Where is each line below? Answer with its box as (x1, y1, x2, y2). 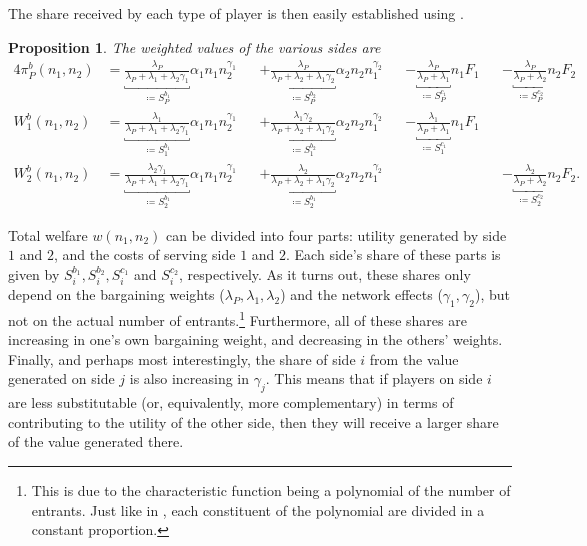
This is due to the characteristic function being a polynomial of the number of (31, 480, 511, 500)
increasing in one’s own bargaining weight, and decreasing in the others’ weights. (8, 329, 503, 350)
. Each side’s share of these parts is (286, 244, 501, 265)
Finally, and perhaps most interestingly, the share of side (8, 348, 356, 369)
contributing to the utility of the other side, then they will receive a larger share (8, 411, 499, 432)
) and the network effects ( (280, 284, 443, 305)
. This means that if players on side (265, 368, 483, 389)
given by (8, 263, 60, 284)
